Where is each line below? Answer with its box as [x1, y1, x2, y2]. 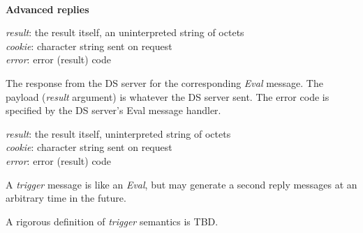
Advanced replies [6, 1, 89, 16]
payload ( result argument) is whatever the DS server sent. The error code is [6, 89, 329, 104]
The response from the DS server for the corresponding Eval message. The [6, 75, 323, 90]
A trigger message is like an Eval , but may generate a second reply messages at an [6, 177, 357, 191]
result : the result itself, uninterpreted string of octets [6, 126, 231, 140]
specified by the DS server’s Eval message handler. [6, 103, 221, 118]
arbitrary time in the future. [6, 191, 126, 205]
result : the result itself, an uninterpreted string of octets [6, 25, 244, 40]
